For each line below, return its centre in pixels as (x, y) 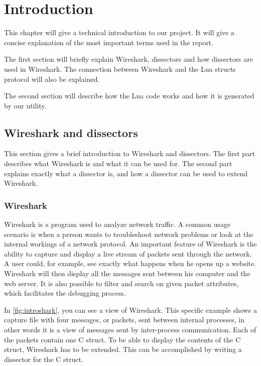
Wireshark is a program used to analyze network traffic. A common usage (117, 224)
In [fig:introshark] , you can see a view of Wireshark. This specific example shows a (130, 310)
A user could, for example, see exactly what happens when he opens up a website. (130, 263)
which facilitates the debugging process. (65, 293)
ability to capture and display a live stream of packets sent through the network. (128, 253)
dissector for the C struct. (44, 359)
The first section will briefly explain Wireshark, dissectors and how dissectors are (129, 59)
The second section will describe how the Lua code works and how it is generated (129, 96)
